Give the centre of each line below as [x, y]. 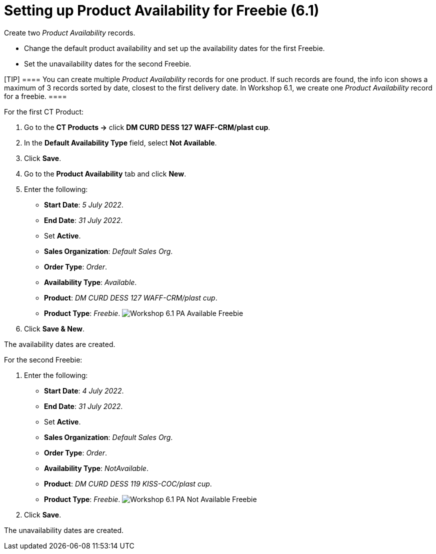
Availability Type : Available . [90, 282]
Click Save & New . [54, 328]
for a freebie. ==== [35, 96]
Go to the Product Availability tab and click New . [105, 173]
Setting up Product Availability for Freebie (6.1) [162, 10]
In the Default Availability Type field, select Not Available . [120, 142]
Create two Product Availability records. [70, 32]
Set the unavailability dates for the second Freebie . [108, 63]
